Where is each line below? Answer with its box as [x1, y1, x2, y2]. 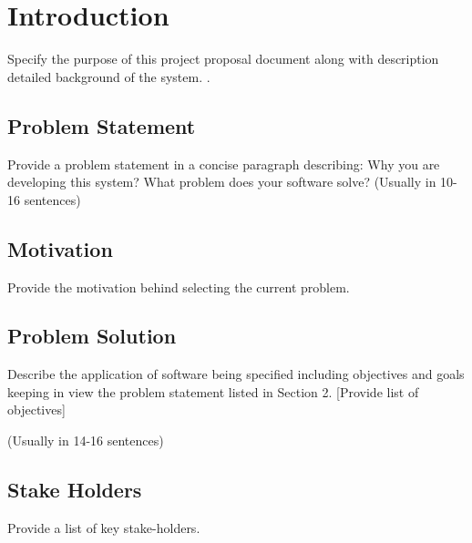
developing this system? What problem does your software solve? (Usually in [7, 172, 436, 191]
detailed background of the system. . [7, 67, 210, 86]
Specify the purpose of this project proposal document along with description [7, 49, 439, 68]
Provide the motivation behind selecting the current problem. [7, 277, 350, 296]
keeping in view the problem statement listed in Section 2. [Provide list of [7, 382, 419, 401]
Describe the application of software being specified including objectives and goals [7, 364, 465, 384]
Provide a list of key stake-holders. [7, 517, 200, 537]
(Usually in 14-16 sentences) [7, 431, 164, 450]
